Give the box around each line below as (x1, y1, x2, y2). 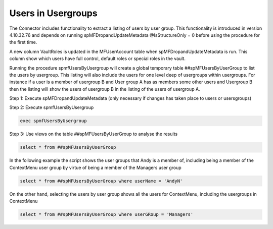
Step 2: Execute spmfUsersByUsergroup (9, 104, 94, 110)
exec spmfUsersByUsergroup (20, 118, 87, 124)
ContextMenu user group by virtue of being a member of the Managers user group (9, 164, 181, 170)
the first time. (9, 39, 37, 45)
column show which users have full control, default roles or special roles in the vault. (9, 55, 186, 62)
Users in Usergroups (9, 8, 98, 19)
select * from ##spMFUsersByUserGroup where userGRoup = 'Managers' (20, 212, 194, 217)
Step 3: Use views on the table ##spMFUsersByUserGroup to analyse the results (9, 131, 178, 137)
